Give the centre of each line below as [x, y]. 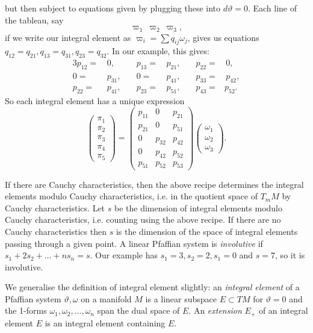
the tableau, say [34, 20]
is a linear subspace [181, 298]
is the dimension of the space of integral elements [207, 231]
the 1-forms [26, 310]
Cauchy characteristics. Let [55, 207]
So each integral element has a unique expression [95, 100]
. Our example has [124, 255]
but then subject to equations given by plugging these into [113, 8]
